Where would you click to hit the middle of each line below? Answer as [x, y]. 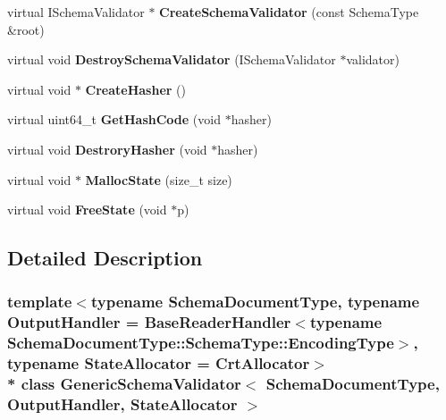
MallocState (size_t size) [159, 179]
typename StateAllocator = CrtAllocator [159, 363]
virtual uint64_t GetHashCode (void [114, 119]
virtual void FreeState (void [87, 210]
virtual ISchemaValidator [76, 12]
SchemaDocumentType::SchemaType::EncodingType [201, 343]
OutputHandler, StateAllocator [122, 404]
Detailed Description [105, 258]
